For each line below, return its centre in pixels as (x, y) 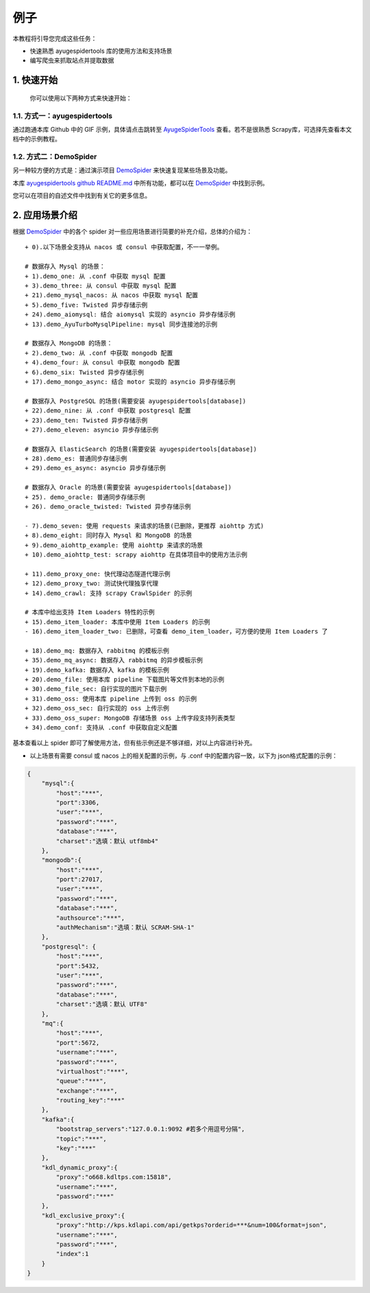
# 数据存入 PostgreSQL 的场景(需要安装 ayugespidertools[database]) (136, 401)
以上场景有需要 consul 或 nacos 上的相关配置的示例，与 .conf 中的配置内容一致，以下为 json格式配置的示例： (184, 756)
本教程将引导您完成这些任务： (55, 38)
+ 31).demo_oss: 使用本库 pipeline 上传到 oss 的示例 (111, 699)
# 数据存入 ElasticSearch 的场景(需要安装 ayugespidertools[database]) (141, 449)
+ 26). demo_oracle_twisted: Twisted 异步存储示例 (108, 507)
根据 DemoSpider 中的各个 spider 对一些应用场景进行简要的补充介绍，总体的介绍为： (133, 232)
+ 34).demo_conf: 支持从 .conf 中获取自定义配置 (101, 728)
